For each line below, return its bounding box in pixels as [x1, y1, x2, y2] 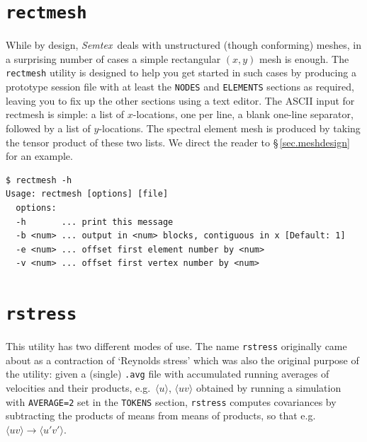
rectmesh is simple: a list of [6, 107, 125, 122]
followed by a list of [6, 120, 91, 135]
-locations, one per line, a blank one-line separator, [132, 107, 354, 122]
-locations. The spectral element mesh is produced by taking [98, 120, 361, 135]
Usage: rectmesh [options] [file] [6, 189, 169, 199]
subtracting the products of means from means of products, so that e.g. [6, 408, 316, 423]
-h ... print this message [16, 216, 174, 227]
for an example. [6, 149, 73, 163]
